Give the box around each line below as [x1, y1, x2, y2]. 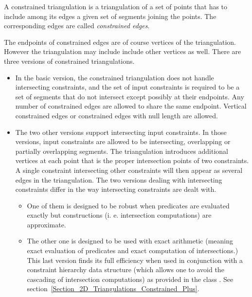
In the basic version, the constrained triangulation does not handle [15, 72, 214, 82]
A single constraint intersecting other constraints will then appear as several [15, 165, 243, 175]
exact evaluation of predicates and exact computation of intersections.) [27, 245, 238, 256]
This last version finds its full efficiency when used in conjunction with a [27, 255, 243, 265]
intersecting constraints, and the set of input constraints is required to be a [15, 82, 240, 92]
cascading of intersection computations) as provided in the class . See [27, 274, 234, 284]
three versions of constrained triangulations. [4, 56, 135, 66]
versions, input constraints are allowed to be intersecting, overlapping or [15, 136, 231, 147]
